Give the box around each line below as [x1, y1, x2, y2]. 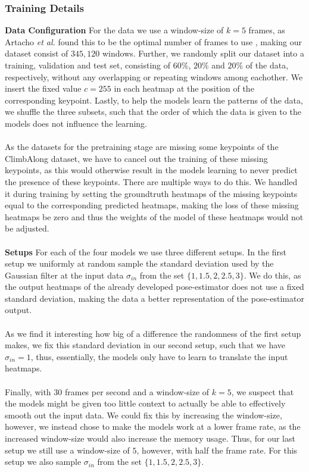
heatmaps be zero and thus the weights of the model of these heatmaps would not [5, 210, 304, 223]
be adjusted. [5, 222, 49, 235]
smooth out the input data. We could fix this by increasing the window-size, [5, 408, 282, 421]
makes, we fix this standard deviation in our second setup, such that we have [5, 339, 286, 351]
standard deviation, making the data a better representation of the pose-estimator [5, 292, 304, 304]
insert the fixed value [5, 82, 82, 95]
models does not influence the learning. [5, 117, 147, 129]
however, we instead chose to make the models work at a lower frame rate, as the [5, 420, 301, 433]
